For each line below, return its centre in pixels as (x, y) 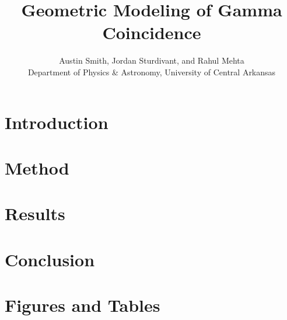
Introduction (57, 122)
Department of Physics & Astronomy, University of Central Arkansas (152, 72)
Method (37, 167)
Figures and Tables (83, 305)
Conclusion (50, 259)
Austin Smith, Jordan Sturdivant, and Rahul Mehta (152, 60)
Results (35, 213)
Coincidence (152, 32)
